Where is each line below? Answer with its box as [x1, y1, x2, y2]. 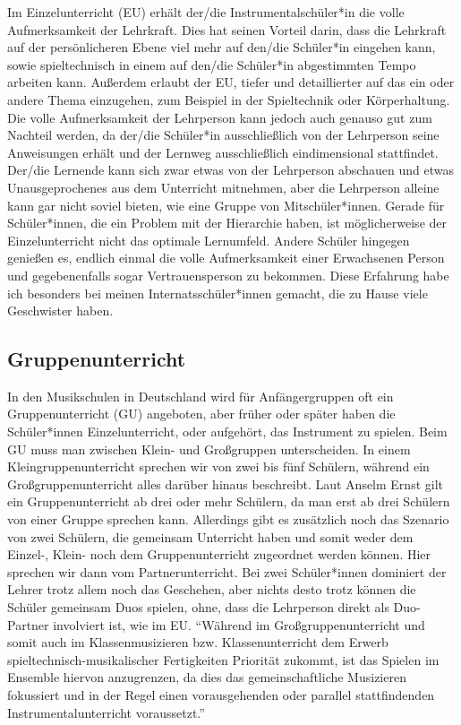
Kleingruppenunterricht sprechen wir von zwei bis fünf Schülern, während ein [7, 457, 430, 476]
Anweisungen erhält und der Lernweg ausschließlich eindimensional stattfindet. [7, 142, 439, 161]
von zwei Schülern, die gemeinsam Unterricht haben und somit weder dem [7, 527, 414, 546]
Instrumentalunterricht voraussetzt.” [7, 703, 205, 721]
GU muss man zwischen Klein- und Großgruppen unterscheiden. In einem [7, 439, 411, 458]
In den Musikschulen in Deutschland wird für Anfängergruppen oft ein [7, 386, 394, 405]
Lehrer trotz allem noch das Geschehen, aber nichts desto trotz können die [7, 580, 416, 599]
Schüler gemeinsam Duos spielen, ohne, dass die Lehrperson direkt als [7, 598, 389, 617]
